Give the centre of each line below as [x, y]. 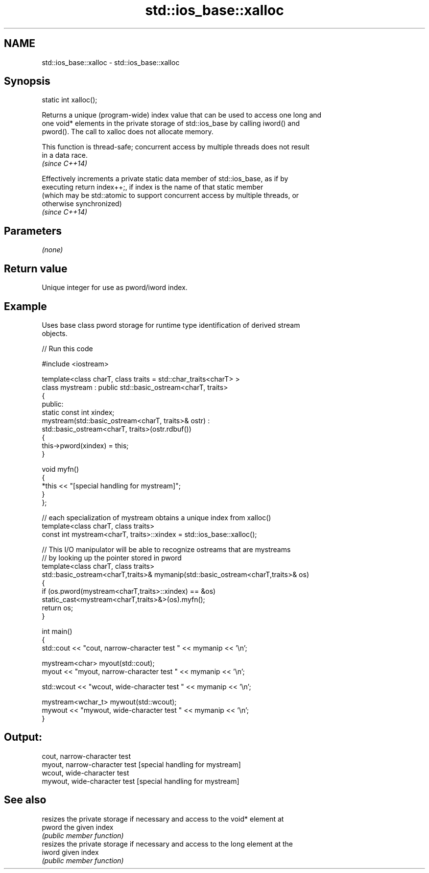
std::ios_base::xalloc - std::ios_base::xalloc [111, 62]
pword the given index [78, 827]
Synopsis [27, 81]
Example [25, 306]
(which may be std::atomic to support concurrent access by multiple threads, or [170, 195]
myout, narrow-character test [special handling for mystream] [141, 764]
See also [25, 800]
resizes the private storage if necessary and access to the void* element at [163, 819]
